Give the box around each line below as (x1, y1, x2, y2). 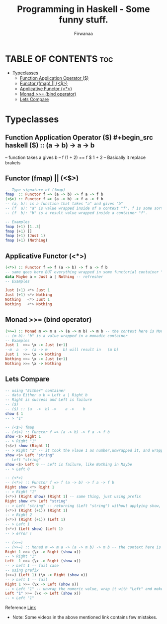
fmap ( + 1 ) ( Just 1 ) (5, 233, 46, 239)
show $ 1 (5, 411, 23, 416)
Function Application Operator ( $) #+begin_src (5, 133, 153, 142)
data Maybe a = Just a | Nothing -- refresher (5, 274, 103, 279)
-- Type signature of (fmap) (5, 187, 66, 192)
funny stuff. (59, 14, 108, 25)
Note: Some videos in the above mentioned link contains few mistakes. (12, 614, 158, 621)
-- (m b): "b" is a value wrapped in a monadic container (5, 333, 128, 338)
